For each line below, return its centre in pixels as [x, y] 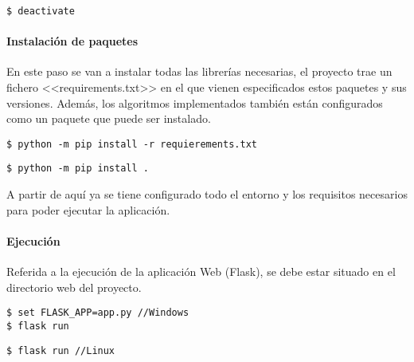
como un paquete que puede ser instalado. [109, 118]
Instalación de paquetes [72, 41]
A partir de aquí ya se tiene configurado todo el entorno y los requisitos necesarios [207, 194]
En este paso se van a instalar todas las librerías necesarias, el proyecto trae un [199, 71]
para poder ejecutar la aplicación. [88, 209]
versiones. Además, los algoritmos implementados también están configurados [195, 102]
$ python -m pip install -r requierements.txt [132, 144]
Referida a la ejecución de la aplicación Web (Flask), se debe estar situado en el [201, 271]
